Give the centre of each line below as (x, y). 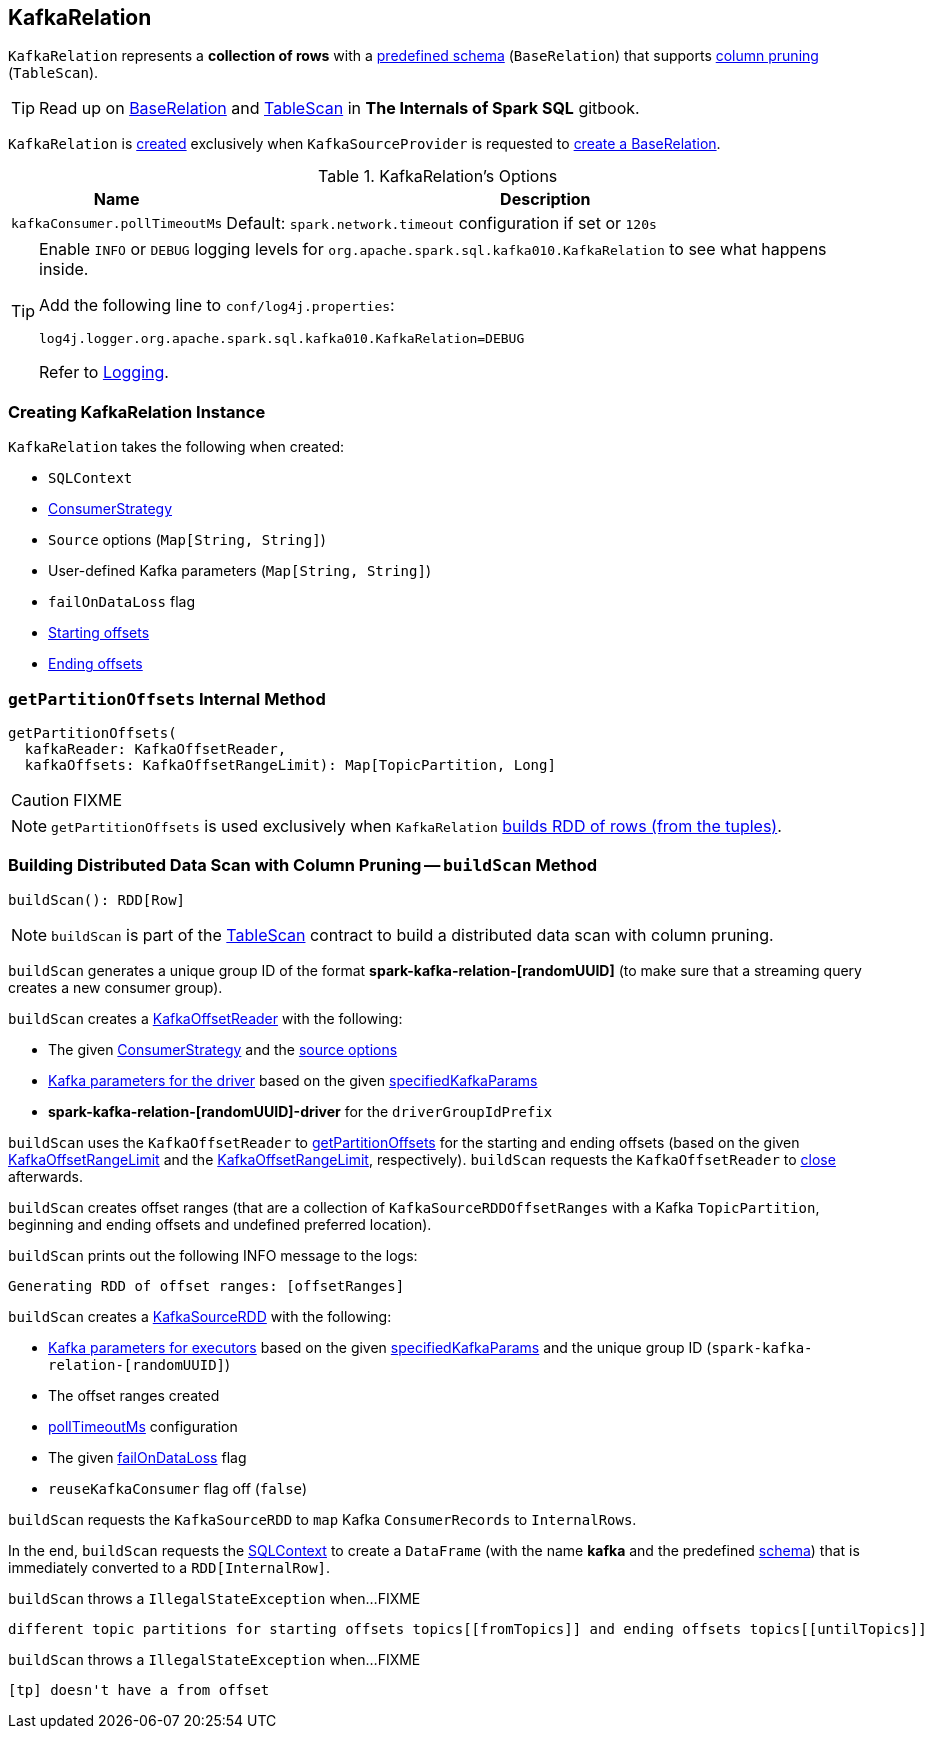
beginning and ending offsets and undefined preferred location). (220, 1224)
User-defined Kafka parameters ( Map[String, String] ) (240, 571)
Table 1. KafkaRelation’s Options (438, 176)
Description (545, 199)
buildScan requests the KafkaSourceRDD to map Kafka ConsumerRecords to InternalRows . (322, 1519)
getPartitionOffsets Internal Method (167, 698)
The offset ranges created (134, 1395)
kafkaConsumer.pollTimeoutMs (117, 223)
